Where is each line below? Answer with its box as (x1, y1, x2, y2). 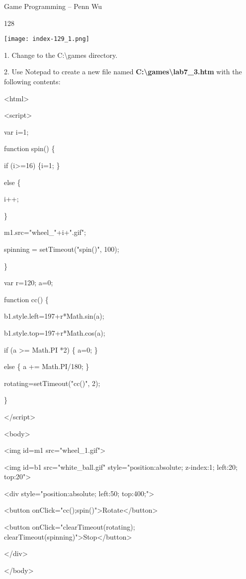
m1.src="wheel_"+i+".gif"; (4, 227, 86, 237)
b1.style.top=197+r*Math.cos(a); (4, 327, 105, 338)
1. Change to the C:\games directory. (4, 49, 118, 60)
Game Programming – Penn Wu (4, 1, 102, 11)
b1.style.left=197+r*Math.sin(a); (4, 311, 104, 321)
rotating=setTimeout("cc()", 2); (4, 378, 100, 388)
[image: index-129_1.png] (4, 35, 89, 43)
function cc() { (4, 294, 49, 304)
